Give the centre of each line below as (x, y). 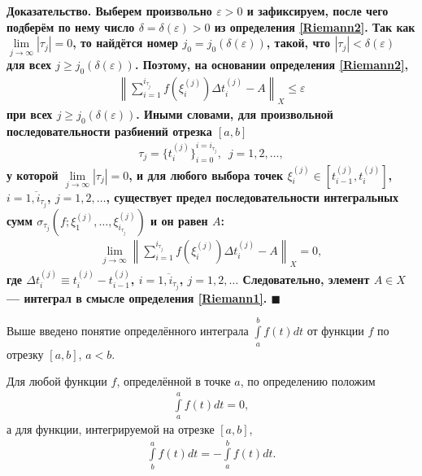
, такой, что (298, 43)
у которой (33, 175)
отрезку (25, 354)
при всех (30, 114)
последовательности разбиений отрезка (109, 131)
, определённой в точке (174, 381)
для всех (29, 65)
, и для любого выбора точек (206, 175)
